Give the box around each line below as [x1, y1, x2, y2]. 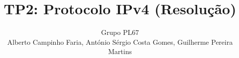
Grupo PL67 [101, 27, 139, 37]
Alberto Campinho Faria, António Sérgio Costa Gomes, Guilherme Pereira [7, 36, 233, 47]
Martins [108, 46, 132, 57]
